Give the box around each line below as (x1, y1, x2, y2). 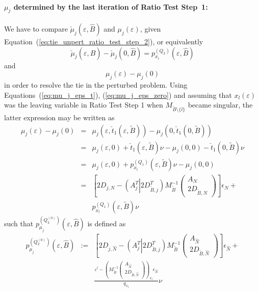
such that (4, 218, 34, 228)
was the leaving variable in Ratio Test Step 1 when (4, 99, 163, 110)
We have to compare (4, 23, 68, 34)
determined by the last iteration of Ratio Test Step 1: (13, 1, 208, 12)
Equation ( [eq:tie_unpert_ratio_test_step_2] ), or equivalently (4, 36, 203, 46)
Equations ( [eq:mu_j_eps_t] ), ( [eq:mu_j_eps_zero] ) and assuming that (4, 89, 232, 100)
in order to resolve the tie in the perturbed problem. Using (4, 79, 188, 90)
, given (140, 23, 161, 34)
